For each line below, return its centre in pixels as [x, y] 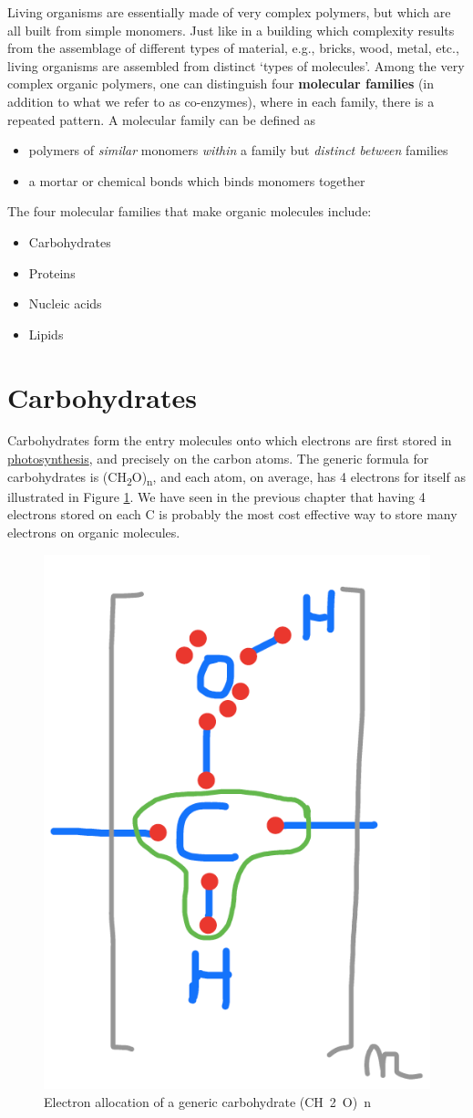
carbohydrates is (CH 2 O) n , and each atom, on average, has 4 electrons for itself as [236, 477]
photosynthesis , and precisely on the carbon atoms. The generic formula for [218, 459]
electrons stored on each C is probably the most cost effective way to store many [232, 514]
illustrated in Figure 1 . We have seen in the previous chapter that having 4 [216, 496]
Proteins [52, 272]
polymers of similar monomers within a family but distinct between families [238, 150]
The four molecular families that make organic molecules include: [190, 211]
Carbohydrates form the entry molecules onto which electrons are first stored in [230, 440]
